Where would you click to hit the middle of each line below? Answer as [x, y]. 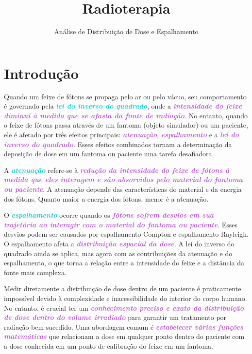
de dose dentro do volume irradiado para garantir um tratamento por [115, 317]
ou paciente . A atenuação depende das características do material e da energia [123, 189]
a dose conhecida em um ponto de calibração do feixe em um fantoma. [109, 345]
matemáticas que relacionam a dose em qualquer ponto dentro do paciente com [124, 336]
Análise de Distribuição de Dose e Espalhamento [126, 31]
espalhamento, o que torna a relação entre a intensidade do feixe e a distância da [124, 263]
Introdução [41, 73]
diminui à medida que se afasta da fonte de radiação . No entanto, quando [126, 115]
